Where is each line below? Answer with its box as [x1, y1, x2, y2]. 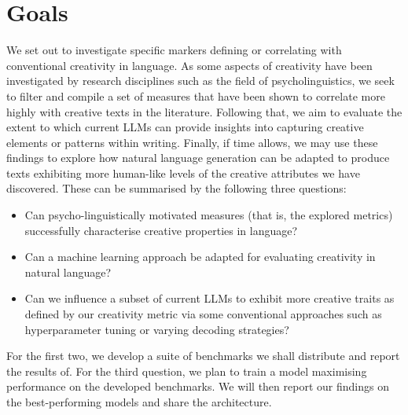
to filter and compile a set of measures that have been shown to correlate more [6, 87, 385, 104]
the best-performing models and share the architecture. [6, 394, 272, 409]
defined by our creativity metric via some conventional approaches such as [24, 306, 382, 322]
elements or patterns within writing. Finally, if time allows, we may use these [6, 134, 378, 150]
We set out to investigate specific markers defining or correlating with [6, 42, 342, 58]
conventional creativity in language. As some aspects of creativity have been [6, 57, 373, 73]
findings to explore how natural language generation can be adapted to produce [6, 149, 390, 166]
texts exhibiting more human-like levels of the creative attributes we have [6, 164, 360, 181]
